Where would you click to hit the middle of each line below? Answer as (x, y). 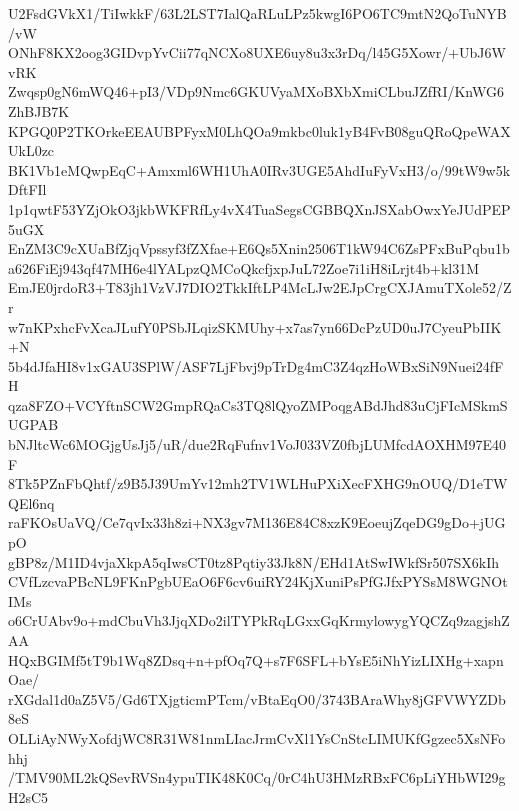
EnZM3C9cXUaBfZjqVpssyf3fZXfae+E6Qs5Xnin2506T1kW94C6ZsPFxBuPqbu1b (259, 248)
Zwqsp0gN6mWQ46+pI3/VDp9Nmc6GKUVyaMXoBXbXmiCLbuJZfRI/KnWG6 (256, 91)
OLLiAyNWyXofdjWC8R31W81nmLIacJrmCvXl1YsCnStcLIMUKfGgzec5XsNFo (257, 737)
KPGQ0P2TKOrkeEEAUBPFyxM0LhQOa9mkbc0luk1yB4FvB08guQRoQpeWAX (259, 130)
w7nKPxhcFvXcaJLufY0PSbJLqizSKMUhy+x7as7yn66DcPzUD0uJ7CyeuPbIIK (255, 326)
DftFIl (27, 189)
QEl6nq (31, 502)
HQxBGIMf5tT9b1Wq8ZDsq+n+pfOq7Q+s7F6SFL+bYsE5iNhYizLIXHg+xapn (256, 659)
